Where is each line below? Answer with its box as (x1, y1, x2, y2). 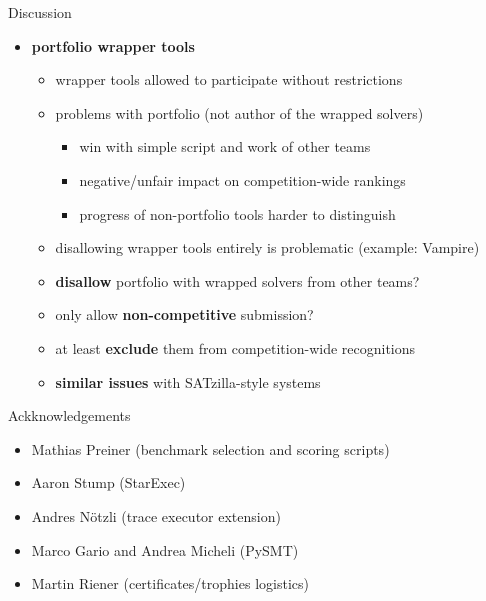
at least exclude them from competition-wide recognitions (55, 337, 416, 358)
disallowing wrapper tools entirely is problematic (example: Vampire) (55, 237, 480, 258)
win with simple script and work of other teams (79, 136, 371, 157)
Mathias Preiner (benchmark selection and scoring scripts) (31, 438, 390, 459)
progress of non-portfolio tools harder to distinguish (79, 203, 396, 224)
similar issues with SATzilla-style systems (55, 371, 321, 392)
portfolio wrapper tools (31, 35, 195, 56)
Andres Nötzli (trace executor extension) (31, 505, 281, 526)
